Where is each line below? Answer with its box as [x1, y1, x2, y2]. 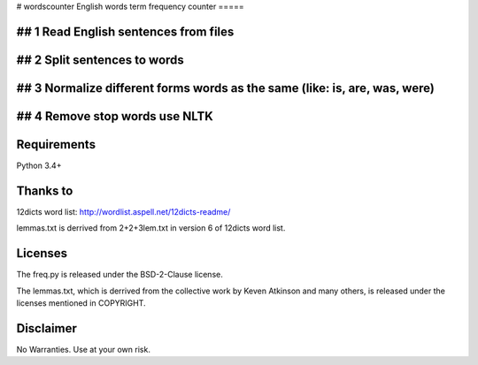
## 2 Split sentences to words [16, 52, 185, 67]
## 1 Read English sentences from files [16, 24, 235, 39]
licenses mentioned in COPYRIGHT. [16, 297, 146, 308]
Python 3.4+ [16, 160, 62, 171]
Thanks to [16, 183, 73, 198]
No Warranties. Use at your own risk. [16, 344, 150, 354]
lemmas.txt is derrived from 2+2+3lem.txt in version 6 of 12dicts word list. [16, 223, 286, 233]
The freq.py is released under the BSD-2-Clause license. [16, 270, 223, 280]
